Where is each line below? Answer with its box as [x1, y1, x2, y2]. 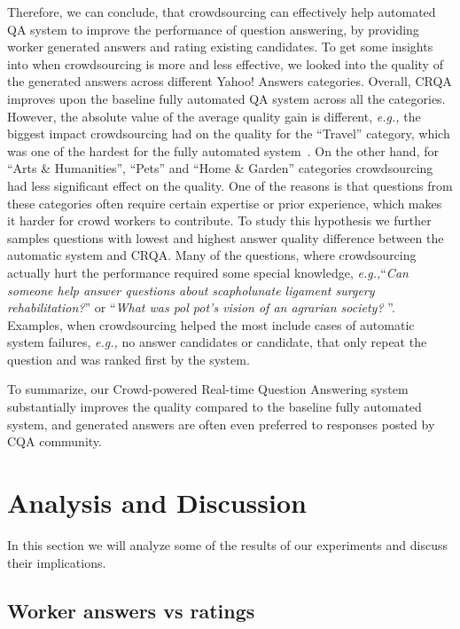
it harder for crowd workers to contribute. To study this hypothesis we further [7, 211, 432, 230]
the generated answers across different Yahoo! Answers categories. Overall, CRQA [7, 72, 452, 90]
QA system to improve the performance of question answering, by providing [7, 20, 419, 38]
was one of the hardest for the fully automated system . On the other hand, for [7, 141, 439, 160]
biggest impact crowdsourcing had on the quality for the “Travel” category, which [7, 124, 450, 143]
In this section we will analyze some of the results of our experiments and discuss [7, 535, 448, 554]
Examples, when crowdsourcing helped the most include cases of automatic [7, 315, 415, 334]
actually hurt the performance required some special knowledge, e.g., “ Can [7, 263, 409, 281]
